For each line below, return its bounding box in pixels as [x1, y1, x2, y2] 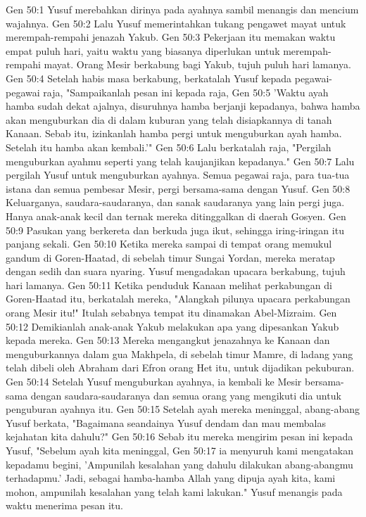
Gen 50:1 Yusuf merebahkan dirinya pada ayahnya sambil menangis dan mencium [6, 2, 359, 16]
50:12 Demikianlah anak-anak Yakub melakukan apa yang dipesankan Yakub [6, 319, 339, 333]
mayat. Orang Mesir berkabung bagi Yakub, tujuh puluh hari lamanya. [44, 57, 351, 72]
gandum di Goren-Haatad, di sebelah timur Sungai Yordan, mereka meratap [6, 250, 335, 264]
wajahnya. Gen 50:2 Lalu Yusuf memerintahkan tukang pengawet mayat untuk [6, 15, 346, 30]
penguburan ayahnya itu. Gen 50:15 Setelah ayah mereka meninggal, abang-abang [6, 402, 360, 416]
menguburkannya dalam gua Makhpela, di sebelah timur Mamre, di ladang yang [6, 346, 353, 361]
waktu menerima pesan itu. [6, 498, 123, 513]
